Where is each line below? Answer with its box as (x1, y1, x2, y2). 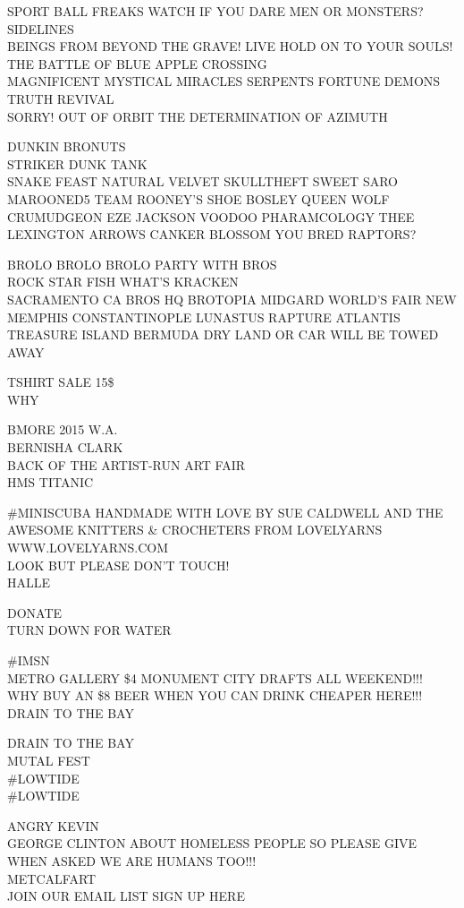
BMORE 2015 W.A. (7, 420, 118, 439)
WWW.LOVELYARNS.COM (7, 538, 169, 557)
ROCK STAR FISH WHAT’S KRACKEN (7, 272, 239, 291)
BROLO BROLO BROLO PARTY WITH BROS (7, 254, 277, 273)
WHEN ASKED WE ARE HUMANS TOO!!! (7, 851, 257, 869)
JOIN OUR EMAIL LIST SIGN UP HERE (7, 887, 245, 905)
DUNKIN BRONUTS (7, 137, 126, 156)
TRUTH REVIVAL (7, 89, 114, 107)
